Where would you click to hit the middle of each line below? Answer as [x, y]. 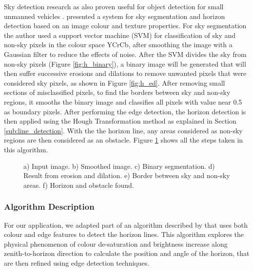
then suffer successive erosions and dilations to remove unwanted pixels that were [125, 73]
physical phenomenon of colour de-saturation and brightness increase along [116, 244]
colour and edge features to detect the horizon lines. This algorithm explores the [124, 234]
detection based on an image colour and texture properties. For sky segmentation [125, 26]
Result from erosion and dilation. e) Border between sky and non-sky [127, 175]
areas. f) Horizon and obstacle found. [79, 185]
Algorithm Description [49, 207]
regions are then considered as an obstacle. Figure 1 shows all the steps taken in [124, 140]
